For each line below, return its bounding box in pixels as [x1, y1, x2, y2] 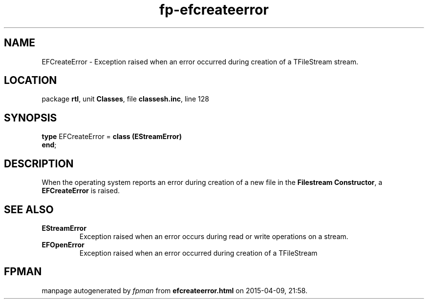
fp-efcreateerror [159, 1, 269, 18]
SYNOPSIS [4, 111, 57, 124]
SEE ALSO [4, 203, 54, 216]
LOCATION [4, 74, 57, 87]
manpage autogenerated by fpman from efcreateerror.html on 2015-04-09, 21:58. [42, 286, 308, 295]
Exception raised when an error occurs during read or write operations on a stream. [79, 232, 348, 241]
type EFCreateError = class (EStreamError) [42, 132, 182, 141]
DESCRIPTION [4, 157, 74, 170]
